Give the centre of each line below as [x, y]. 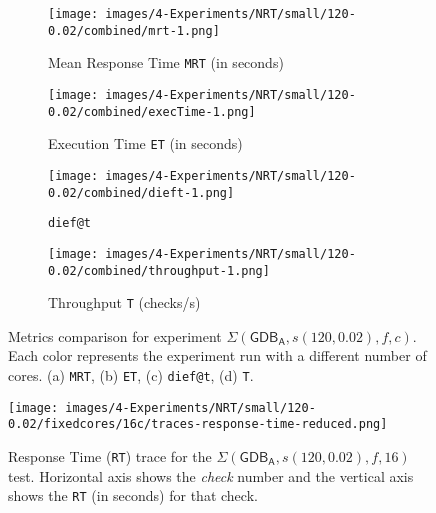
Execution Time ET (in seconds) [145, 143]
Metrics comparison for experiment [115, 335]
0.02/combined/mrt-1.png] [134, 30]
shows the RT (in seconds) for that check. [133, 495]
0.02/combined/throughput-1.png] [159, 270]
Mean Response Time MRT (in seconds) [166, 62]
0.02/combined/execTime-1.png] [152, 111]
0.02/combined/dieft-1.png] [141, 192]
